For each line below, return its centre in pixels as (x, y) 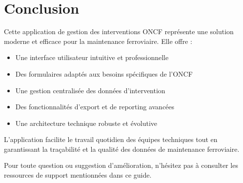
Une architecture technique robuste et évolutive (86, 123)
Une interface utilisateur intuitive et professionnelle (92, 57)
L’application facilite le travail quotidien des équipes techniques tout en (111, 139)
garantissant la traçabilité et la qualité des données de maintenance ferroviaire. (122, 149)
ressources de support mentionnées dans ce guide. (78, 175)
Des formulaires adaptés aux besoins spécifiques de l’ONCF (104, 73)
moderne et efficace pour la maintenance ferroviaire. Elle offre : (98, 41)
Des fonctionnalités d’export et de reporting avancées (95, 107)
